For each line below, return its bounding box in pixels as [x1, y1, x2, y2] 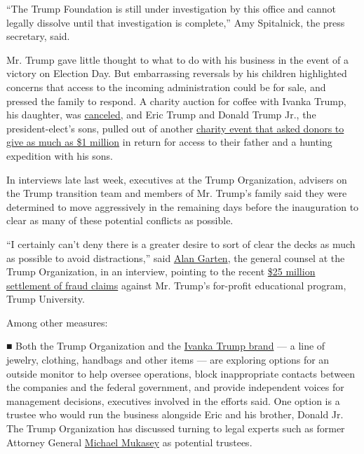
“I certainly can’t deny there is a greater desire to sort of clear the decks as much [6, 236, 356, 251]
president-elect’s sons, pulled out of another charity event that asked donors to [6, 121, 344, 135]
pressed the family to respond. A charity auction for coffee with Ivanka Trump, [6, 93, 346, 108]
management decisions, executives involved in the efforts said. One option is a [6, 393, 340, 408]
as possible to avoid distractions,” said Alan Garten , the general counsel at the [6, 250, 345, 265]
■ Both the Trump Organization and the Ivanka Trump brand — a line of [6, 338, 325, 353]
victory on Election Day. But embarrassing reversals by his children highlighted [6, 66, 347, 81]
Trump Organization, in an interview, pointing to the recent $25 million [6, 264, 316, 279]
